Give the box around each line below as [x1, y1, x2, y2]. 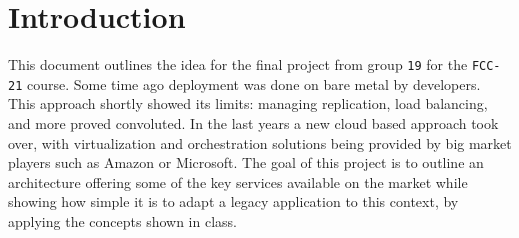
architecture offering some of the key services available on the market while [8, 171, 468, 192]
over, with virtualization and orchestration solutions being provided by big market [8, 132, 512, 153]
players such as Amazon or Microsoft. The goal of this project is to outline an [8, 152, 484, 173]
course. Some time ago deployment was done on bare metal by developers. [26, 73, 481, 94]
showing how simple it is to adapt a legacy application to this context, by [8, 191, 459, 212]
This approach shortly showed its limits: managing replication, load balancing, [8, 93, 488, 114]
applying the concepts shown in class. [8, 211, 237, 231]
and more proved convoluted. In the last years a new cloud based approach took [8, 113, 499, 134]
